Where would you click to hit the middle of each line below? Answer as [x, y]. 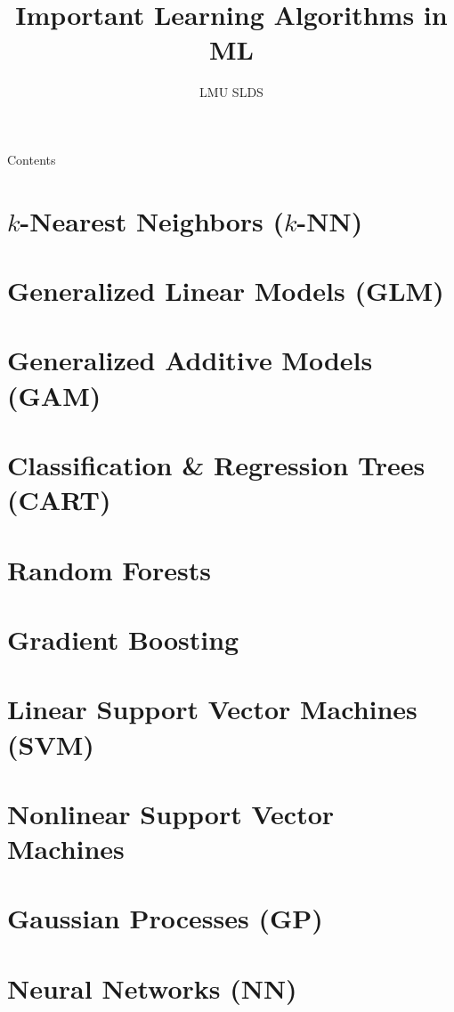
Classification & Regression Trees [216, 465]
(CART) [59, 500]
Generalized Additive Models [190, 360]
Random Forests [109, 569]
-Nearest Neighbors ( [152, 220]
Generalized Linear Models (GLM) [226, 291]
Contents [32, 159]
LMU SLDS [231, 92]
